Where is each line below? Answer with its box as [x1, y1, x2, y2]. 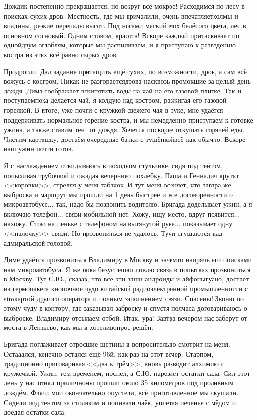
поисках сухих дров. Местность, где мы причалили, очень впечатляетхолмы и [4, 10, 238, 21]
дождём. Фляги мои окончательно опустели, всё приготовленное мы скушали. [4, 387, 238, 397]
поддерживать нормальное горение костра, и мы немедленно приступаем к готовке [4, 114, 253, 125]
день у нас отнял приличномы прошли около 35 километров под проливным [4, 377, 234, 388]
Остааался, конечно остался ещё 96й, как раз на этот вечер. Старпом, [4, 348, 214, 359]
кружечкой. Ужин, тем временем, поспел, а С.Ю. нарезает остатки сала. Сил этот [4, 368, 250, 378]
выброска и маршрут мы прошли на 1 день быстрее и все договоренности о [4, 189, 233, 199]
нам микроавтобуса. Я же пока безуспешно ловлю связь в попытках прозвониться [4, 264, 251, 274]
